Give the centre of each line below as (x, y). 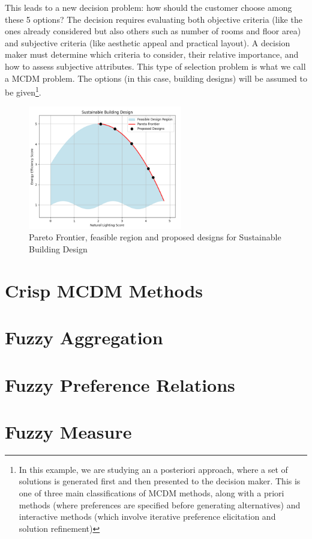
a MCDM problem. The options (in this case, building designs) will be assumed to (156, 78)
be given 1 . (23, 91)
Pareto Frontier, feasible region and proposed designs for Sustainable (155, 237)
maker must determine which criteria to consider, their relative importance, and (152, 54)
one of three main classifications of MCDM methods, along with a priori (151, 493)
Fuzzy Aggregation (84, 337)
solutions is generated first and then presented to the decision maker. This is (160, 481)
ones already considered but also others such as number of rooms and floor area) (153, 31)
